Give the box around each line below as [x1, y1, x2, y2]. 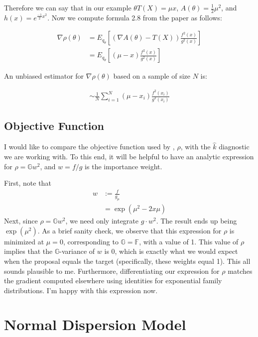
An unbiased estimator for [4, 71, 84, 81]
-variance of [59, 246, 95, 256]
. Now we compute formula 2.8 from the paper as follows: [47, 12, 222, 22]
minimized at [4, 236, 44, 246]
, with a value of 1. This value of [139, 236, 239, 246]
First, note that [4, 178, 51, 188]
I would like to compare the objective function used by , [4, 141, 175, 152]
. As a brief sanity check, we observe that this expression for [37, 225, 222, 235]
